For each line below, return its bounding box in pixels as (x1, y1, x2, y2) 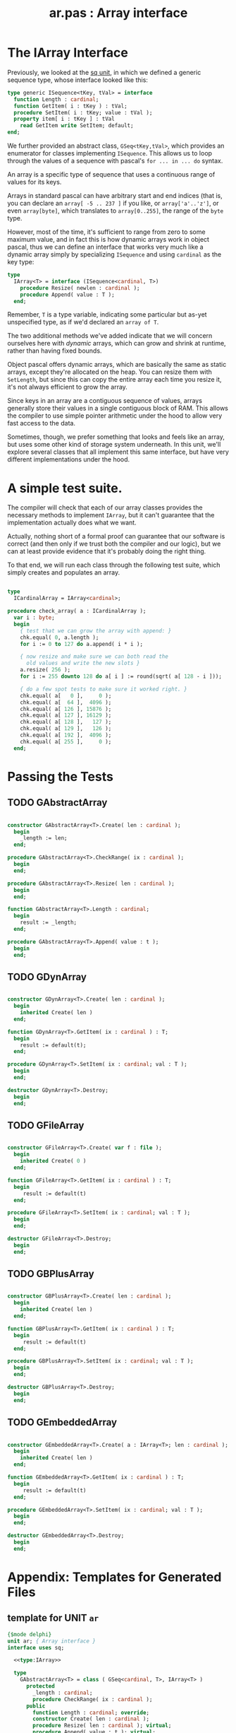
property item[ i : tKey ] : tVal (13, 115, 115, 123)
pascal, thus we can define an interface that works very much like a (7, 242, 204, 252)
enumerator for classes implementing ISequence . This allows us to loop (7, 149, 213, 158)
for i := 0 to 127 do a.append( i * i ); (20, 640, 143, 647)
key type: (7, 258, 35, 266)
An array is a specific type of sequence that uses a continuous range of (7, 170, 216, 179)
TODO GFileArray (7, 1119, 85, 1132)
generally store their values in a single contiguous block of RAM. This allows (7, 404, 229, 413)
